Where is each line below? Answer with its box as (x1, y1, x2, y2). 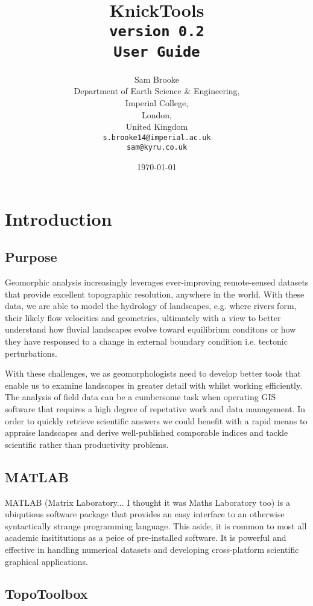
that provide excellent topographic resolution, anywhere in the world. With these (5, 287, 305, 300)
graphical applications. (5, 555, 88, 567)
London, (142, 108, 172, 121)
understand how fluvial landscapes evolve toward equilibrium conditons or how (5, 323, 296, 336)
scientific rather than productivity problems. (5, 438, 169, 450)
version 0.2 (109, 23, 204, 40)
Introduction (5, 206, 112, 231)
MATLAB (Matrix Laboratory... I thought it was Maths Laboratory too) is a (5, 496, 290, 508)
